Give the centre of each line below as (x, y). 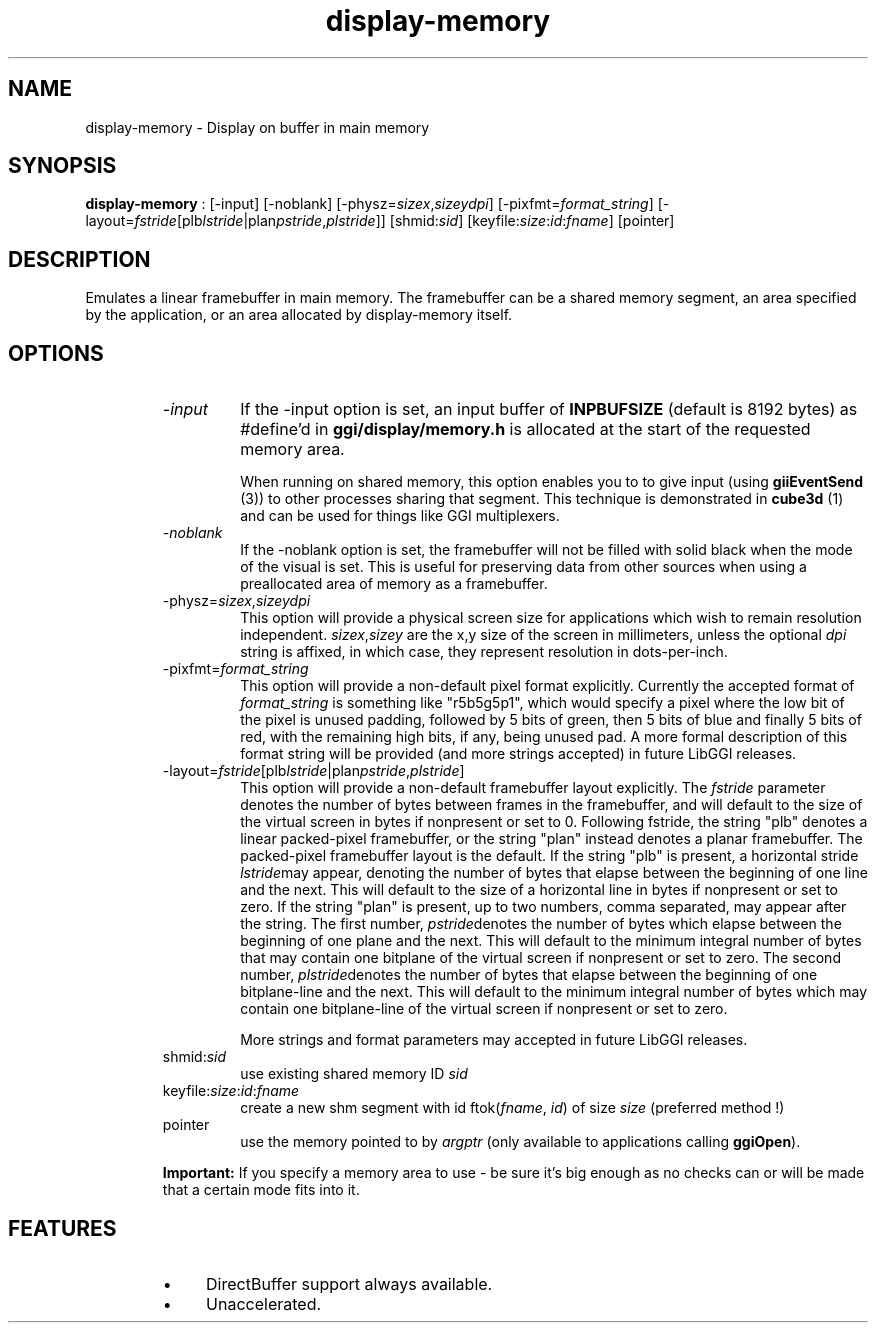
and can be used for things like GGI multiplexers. (400, 516)
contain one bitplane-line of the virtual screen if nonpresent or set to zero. (484, 1009)
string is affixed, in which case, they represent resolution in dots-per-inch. (484, 652)
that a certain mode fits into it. (261, 1190)
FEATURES (62, 1228)
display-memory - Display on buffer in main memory (257, 127)
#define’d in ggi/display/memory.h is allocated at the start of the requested (525, 429)
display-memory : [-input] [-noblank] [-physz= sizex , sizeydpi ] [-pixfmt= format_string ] (369, 204)
